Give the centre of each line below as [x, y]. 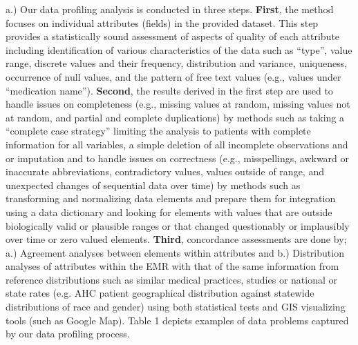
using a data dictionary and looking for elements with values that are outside [169, 211]
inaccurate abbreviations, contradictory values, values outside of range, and [165, 171]
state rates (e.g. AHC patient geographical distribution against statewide [160, 293]
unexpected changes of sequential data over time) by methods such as [153, 185]
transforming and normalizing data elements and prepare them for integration [171, 198]
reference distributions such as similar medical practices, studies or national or [171, 279]
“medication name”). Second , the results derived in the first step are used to [169, 90]
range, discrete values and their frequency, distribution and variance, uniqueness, [177, 63]
